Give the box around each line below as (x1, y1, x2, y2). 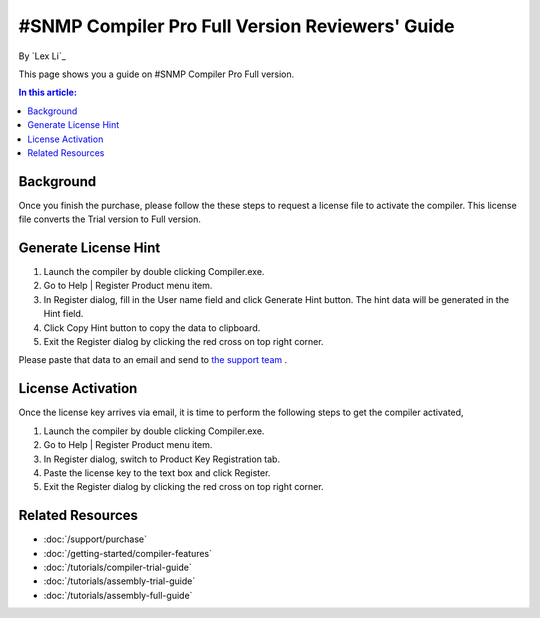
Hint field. (43, 308, 84, 320)
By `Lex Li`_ (18, 50, 67, 62)
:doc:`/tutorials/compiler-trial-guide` (43, 561, 192, 573)
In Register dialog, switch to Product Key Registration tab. (43, 453, 280, 465)
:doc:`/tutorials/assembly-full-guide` (43, 589, 193, 601)
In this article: (18, 86, 77, 99)
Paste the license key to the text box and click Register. (43, 466, 271, 479)
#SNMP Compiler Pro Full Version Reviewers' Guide (18, 15, 455, 37)
